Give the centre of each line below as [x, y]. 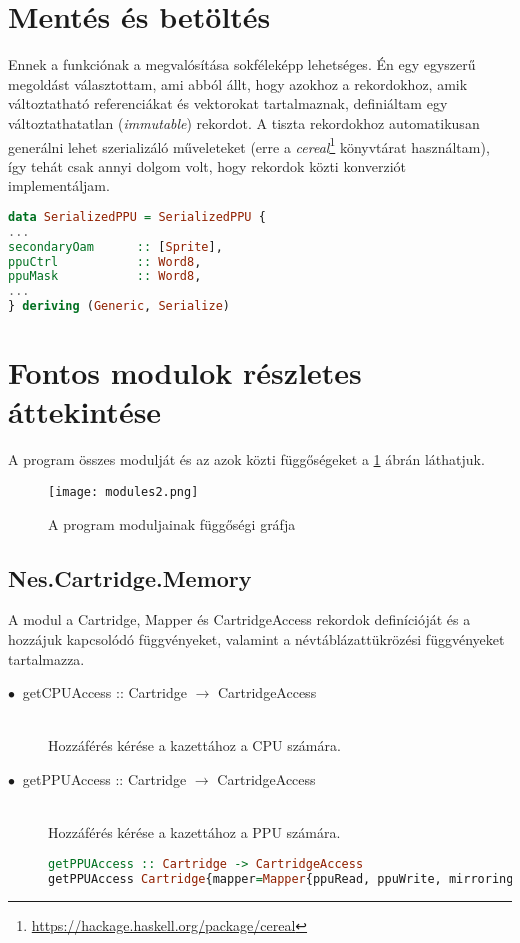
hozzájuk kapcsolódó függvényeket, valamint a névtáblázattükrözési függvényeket [256, 639]
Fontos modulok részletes [185, 372]
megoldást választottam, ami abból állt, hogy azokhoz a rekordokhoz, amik [238, 83]
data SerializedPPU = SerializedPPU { [137, 216]
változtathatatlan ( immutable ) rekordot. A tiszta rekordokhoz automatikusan [244, 122]
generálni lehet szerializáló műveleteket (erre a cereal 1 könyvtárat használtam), [249, 145]
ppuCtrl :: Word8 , [105, 261]
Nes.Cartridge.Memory [130, 577]
